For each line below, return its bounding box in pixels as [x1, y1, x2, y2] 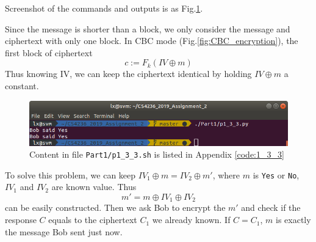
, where [212, 168, 240, 181]
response [5, 213, 37, 226]
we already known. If [152, 213, 231, 226]
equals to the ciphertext [48, 213, 137, 226]
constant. [5, 79, 39, 92]
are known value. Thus [51, 180, 137, 193]
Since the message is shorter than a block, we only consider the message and [5, 22, 290, 35]
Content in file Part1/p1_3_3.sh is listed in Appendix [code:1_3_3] [29, 148, 284, 161]
